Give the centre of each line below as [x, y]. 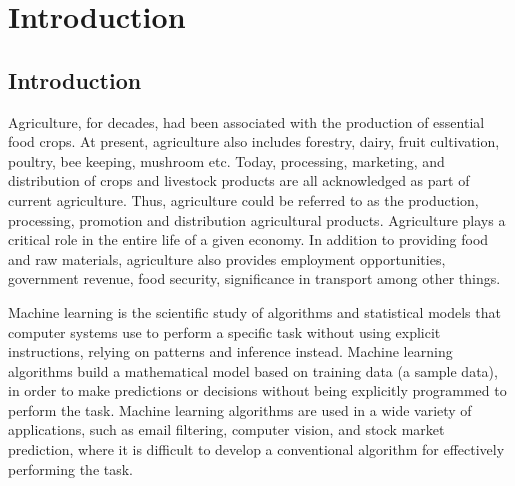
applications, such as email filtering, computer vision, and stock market [226, 429]
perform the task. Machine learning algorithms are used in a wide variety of [240, 409]
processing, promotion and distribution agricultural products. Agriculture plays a [257, 219]
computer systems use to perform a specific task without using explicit [224, 331]
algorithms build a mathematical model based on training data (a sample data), [253, 370]
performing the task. [71, 468]
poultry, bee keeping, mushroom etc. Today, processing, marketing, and [226, 160]
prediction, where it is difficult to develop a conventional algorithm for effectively [256, 449]
